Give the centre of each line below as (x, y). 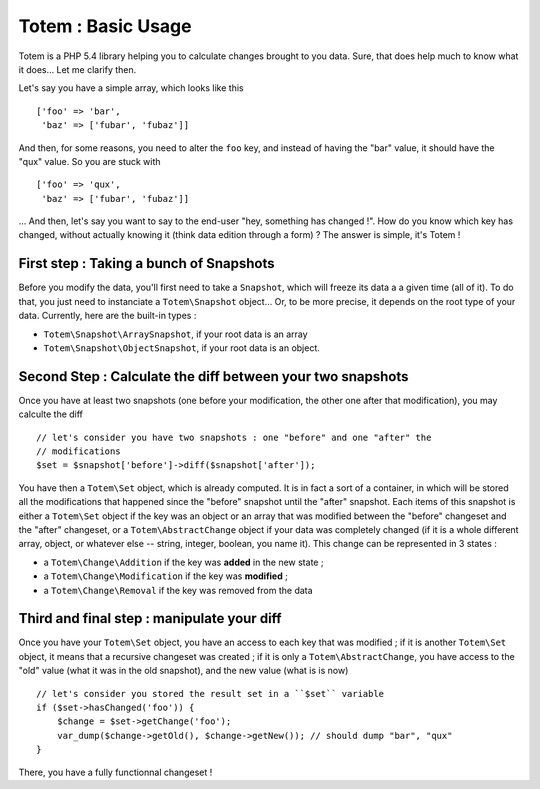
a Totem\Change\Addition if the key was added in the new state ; (183, 562)
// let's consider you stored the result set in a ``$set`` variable (210, 693)
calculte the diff (51, 414)
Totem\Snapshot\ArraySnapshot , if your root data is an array (176, 334)
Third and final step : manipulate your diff (150, 618)
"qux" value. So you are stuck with (89, 161)
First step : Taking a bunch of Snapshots (146, 263)
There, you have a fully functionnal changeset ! (115, 772)
